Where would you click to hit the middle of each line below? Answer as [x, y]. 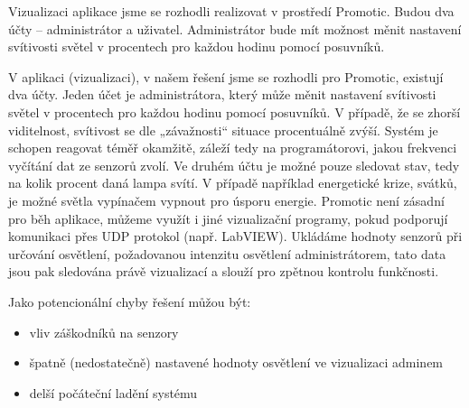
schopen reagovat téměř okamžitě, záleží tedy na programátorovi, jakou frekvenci [233, 148]
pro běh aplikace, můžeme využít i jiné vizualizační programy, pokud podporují [228, 218]
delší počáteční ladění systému [113, 392]
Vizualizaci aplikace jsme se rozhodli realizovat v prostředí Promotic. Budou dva [231, 11]
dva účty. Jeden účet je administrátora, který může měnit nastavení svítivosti [222, 94]
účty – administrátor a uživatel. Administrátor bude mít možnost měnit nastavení [235, 28]
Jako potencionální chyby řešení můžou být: [130, 301]
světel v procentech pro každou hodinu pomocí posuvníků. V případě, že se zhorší [234, 111]
